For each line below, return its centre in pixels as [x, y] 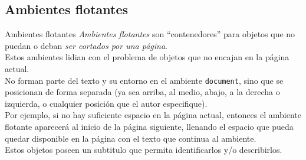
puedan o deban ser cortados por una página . [86, 45]
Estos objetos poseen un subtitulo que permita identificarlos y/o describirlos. [144, 150]
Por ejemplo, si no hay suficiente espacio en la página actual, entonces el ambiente [153, 115]
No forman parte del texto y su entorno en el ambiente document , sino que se [144, 80]
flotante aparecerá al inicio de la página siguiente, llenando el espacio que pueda [149, 127]
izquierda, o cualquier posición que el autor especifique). [106, 103]
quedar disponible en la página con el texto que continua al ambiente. [131, 138]
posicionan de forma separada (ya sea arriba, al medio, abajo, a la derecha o [142, 92]
